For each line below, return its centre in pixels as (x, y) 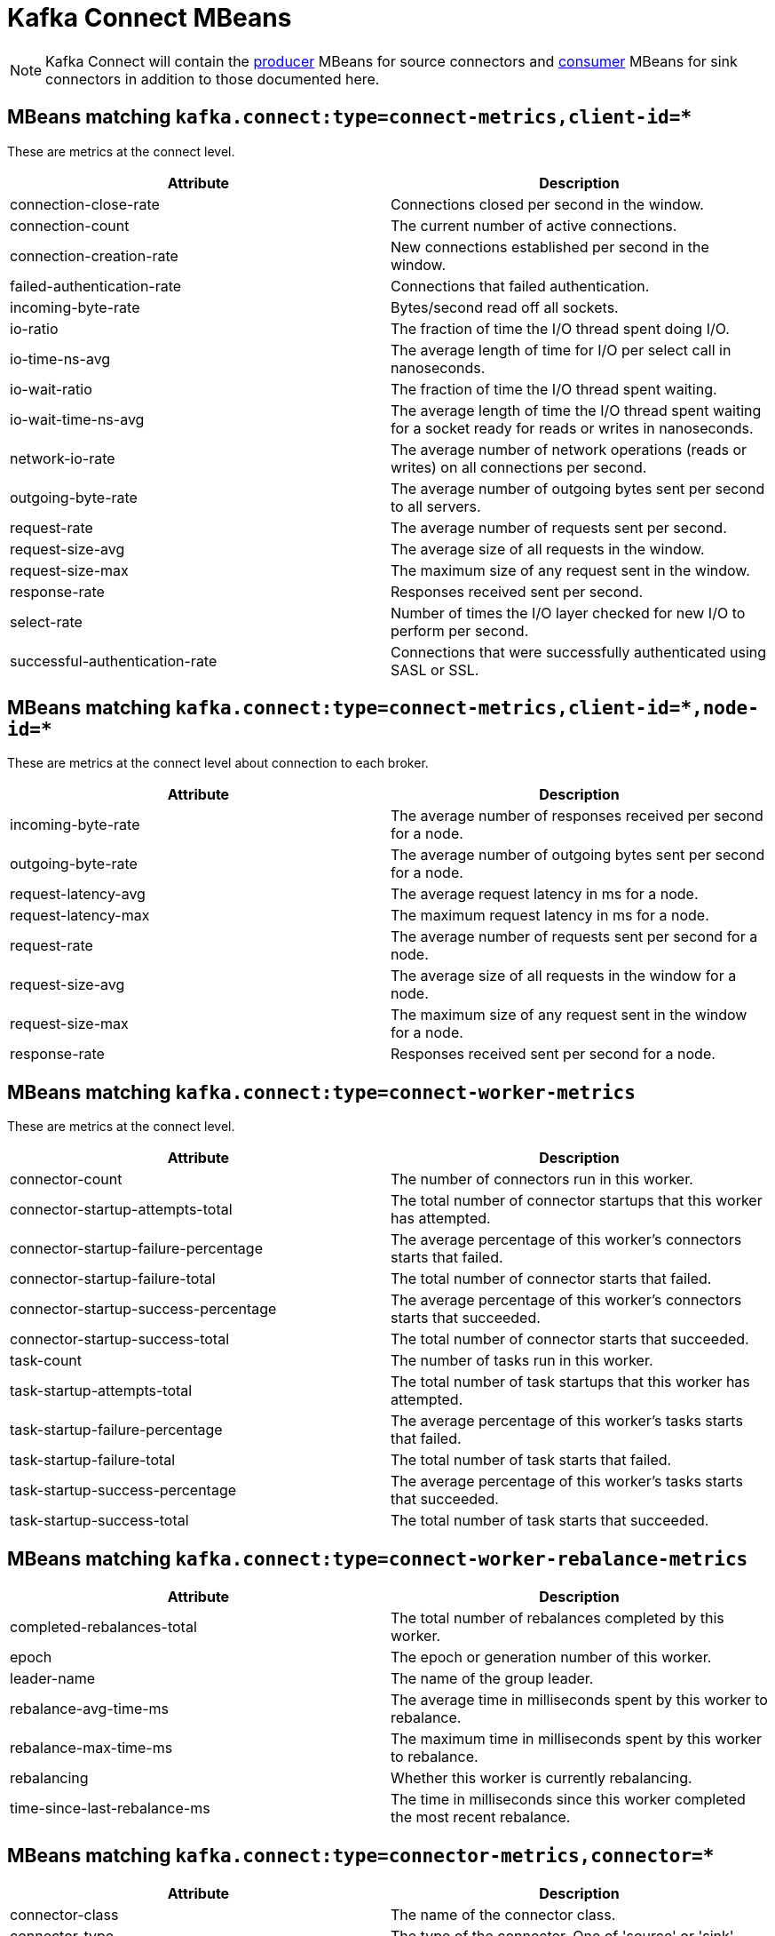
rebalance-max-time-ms (91, 1748)
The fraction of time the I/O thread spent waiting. (554, 389)
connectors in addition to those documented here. (213, 79)
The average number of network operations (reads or (569, 449)
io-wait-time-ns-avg (77, 419)
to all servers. (436, 506)
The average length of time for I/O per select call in (561, 350)
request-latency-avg (78, 894)
